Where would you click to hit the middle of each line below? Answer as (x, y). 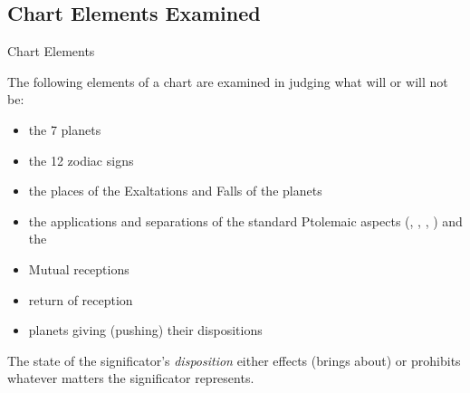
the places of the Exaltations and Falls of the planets (175, 191)
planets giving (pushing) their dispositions (145, 330)
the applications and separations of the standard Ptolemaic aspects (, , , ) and (245, 220)
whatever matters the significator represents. (131, 378)
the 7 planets (65, 129)
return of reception (81, 299)
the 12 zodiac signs (81, 160)
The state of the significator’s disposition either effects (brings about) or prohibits (234, 360)
